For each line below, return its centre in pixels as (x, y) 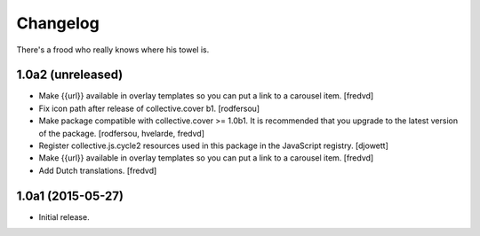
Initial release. (64, 216)
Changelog (58, 23)
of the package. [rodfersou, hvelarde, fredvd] (121, 133)
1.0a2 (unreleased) (70, 75)
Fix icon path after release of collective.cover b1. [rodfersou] (149, 108)
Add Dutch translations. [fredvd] (98, 170)
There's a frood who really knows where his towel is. (113, 50)
